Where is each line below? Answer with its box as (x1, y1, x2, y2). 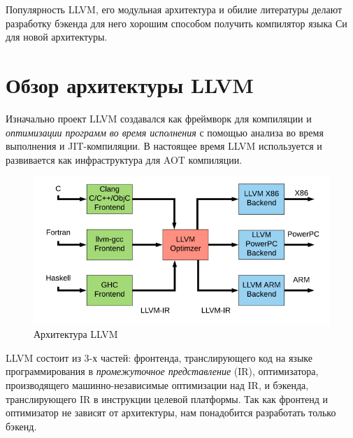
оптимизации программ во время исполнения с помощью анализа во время (6, 125, 324, 139)
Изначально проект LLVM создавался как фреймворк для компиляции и (6, 111, 312, 125)
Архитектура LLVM (34, 327, 118, 341)
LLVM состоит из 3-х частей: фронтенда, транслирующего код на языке (6, 350, 312, 365)
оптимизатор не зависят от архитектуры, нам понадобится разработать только (6, 405, 336, 420)
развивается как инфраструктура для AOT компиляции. (6, 152, 243, 167)
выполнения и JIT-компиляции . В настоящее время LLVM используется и (6, 139, 322, 153)
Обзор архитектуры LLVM (6, 70, 254, 99)
